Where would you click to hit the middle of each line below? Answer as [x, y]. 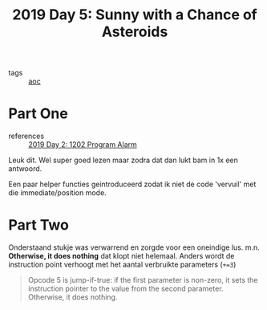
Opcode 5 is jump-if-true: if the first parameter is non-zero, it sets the [143, 280]
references [26, 136]
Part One [38, 114]
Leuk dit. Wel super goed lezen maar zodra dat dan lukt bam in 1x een [123, 160]
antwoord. [25, 169]
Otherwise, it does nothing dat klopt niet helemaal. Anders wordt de [121, 256]
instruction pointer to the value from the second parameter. [125, 289]
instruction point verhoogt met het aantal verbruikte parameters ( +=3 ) [122, 265]
